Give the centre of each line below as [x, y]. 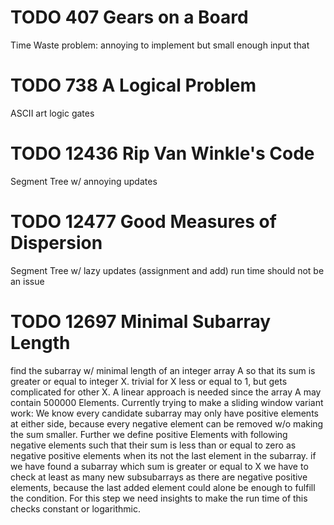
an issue [27, 281]
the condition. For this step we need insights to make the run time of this [159, 498]
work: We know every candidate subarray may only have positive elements [164, 413]
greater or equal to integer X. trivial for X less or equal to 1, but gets [149, 381]
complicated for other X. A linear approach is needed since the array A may [166, 392]
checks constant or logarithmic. [75, 508]
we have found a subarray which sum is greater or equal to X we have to [159, 466]
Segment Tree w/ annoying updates [84, 181]
